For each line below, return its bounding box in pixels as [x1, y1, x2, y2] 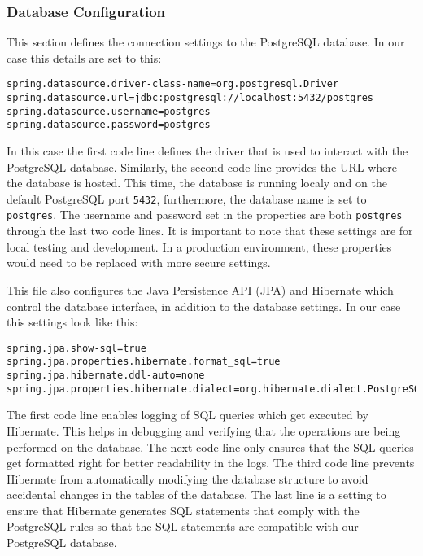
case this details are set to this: [7, 49, 162, 66]
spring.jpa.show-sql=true [7, 342, 146, 354]
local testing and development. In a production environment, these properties [7, 238, 392, 255]
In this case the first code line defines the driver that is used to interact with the [7, 142, 408, 160]
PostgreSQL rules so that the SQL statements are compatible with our [7, 518, 359, 535]
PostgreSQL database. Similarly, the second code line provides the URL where [7, 158, 397, 175]
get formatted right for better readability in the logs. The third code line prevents [7, 454, 415, 471]
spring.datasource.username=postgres [7, 105, 211, 117]
